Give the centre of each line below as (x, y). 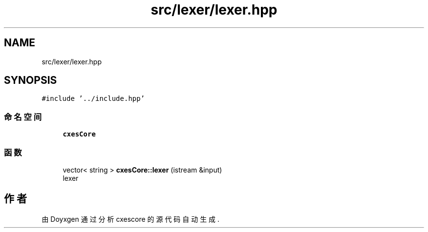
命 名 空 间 (23, 117)
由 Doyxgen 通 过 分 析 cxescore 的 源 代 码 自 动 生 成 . (131, 219)
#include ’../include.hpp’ (93, 99)
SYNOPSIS (31, 80)
